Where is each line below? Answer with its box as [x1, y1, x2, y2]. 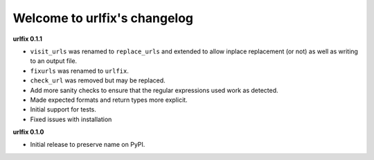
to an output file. [30, 57, 78, 65]
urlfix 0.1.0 [12, 128, 44, 136]
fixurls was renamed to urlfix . [30, 66, 130, 75]
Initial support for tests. [30, 105, 97, 114]
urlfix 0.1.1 [12, 35, 43, 43]
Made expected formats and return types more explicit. [30, 96, 188, 104]
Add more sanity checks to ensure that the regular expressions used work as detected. [30, 86, 278, 94]
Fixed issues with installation [30, 115, 112, 123]
